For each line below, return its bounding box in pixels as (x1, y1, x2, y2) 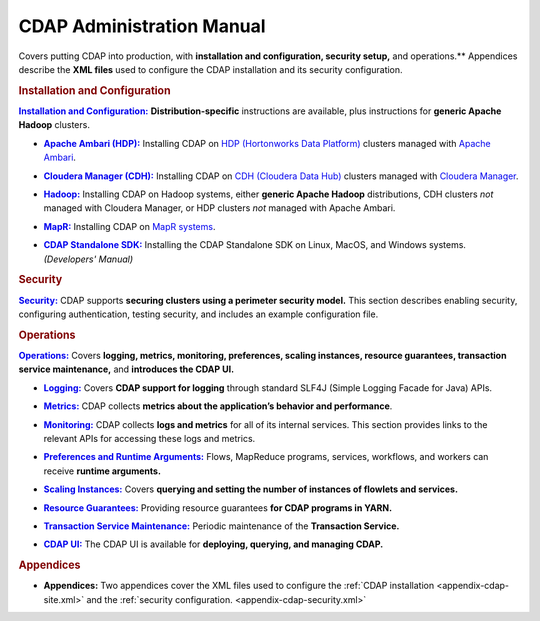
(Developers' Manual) (43, 253, 134, 265)
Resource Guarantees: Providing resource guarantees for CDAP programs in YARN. (43, 501, 393, 514)
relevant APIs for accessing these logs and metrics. (43, 432, 256, 444)
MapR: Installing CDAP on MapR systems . (43, 220, 216, 232)
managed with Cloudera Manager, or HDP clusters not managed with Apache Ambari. (43, 202, 396, 214)
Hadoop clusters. (18, 119, 90, 131)
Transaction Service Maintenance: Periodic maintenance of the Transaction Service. (43, 520, 400, 532)
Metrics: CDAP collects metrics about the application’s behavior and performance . (43, 400, 393, 412)
